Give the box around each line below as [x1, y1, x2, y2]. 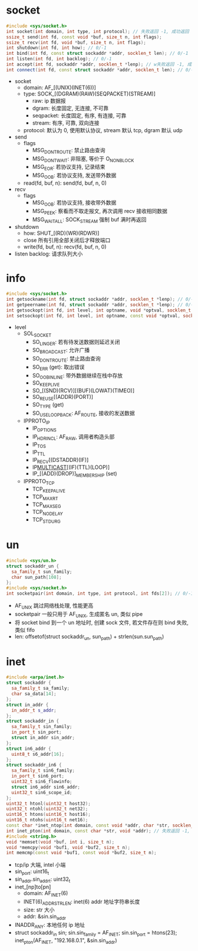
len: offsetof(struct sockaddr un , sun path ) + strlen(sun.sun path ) [14, 632, 164, 641]
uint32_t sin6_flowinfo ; [11, 779, 72, 785]
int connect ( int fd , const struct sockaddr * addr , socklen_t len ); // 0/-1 [6, 67, 196, 73]
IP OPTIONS [32, 425, 57, 434]
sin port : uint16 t [14, 868, 49, 877]
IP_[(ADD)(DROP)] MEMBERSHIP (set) [32, 470, 117, 478]
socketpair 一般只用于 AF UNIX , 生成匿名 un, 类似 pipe [14, 610, 143, 619]
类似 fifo [14, 626, 35, 633]
